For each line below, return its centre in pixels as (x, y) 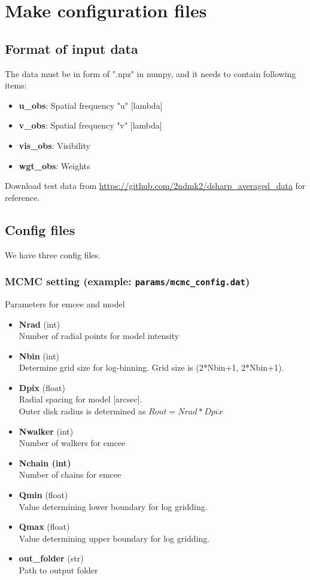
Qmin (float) (43, 495)
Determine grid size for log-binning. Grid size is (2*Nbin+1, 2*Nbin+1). (151, 367)
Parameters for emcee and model (65, 303)
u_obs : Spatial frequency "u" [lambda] (91, 105)
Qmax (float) (44, 526)
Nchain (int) (45, 463)
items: (16, 85)
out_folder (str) (51, 558)
